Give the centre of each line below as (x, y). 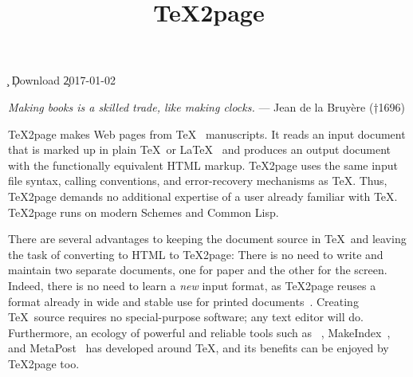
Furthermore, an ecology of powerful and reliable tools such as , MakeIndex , (199, 332)
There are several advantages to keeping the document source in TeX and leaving (207, 239)
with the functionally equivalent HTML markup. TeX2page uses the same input (203, 165)
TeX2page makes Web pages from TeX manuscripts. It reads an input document (207, 134)
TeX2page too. (44, 363)
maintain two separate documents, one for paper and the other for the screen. (198, 270)
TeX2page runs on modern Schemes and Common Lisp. (144, 212)
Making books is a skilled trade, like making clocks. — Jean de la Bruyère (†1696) (207, 106)
